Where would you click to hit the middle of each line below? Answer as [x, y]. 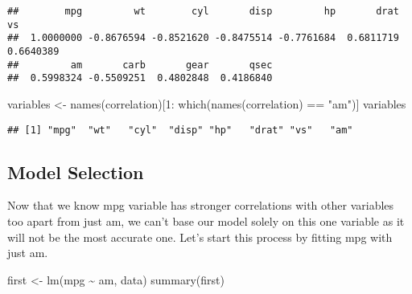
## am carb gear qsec [140, 65]
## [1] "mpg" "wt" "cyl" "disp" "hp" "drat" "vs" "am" [180, 130]
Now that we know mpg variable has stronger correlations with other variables [201, 205]
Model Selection [76, 171]
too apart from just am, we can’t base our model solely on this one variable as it [206, 220]
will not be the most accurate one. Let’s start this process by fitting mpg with [200, 237]
